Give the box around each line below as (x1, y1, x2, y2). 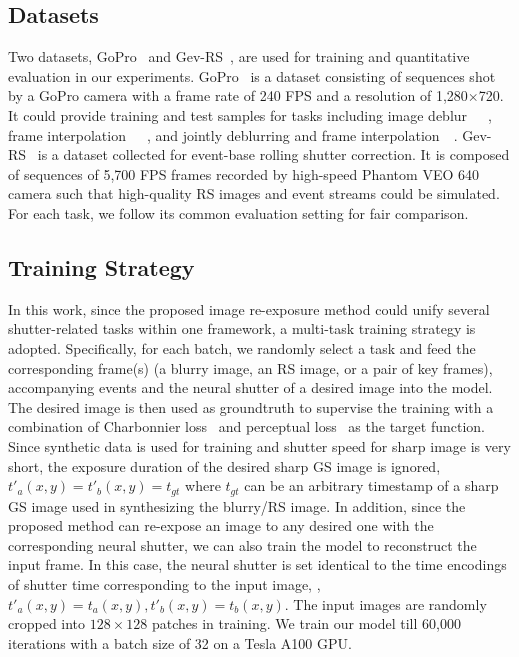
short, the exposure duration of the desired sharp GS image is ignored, (8, 455, 441, 476)
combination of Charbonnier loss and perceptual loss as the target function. (8, 416, 485, 437)
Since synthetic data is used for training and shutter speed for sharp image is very (8, 435, 511, 456)
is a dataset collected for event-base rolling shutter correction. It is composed (37, 144, 510, 165)
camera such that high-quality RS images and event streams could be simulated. (8, 183, 500, 204)
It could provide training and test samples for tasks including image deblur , (8, 104, 492, 125)
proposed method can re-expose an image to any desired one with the (8, 515, 434, 536)
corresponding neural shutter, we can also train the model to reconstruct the (8, 534, 477, 555)
